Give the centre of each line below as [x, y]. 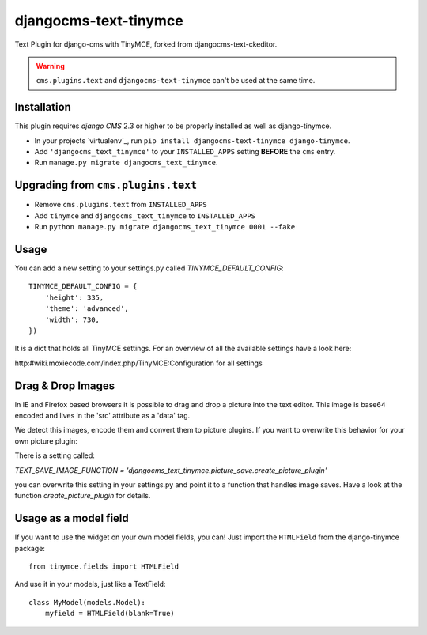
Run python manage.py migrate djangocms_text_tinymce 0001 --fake [165, 227]
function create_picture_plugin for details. [83, 496]
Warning [50, 66]
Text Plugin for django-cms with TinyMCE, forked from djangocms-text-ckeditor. [146, 44]
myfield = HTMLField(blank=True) [110, 614]
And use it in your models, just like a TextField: [90, 584]
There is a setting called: [55, 455]
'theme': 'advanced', [87, 309]
